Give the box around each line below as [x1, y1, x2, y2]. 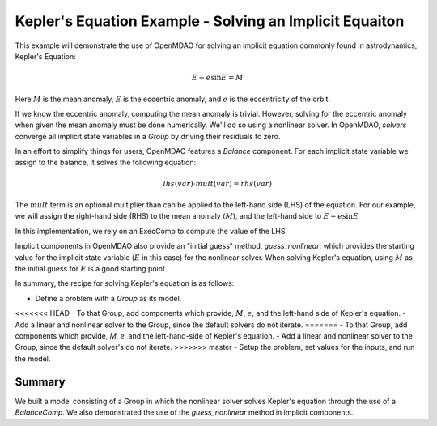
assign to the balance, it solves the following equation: [15, 158, 197, 168]
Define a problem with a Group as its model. [35, 293, 182, 303]
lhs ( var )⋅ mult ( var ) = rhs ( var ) [163, 179, 273, 188]
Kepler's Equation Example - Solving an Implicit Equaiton [15, 12, 405, 30]
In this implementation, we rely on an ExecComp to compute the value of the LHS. [15, 226, 287, 236]
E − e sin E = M [191, 73, 244, 83]
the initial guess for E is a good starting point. [15, 264, 168, 273]
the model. [15, 353, 51, 364]
